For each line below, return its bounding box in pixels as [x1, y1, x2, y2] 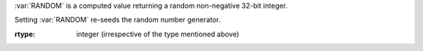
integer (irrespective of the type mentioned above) [76, 29, 240, 39]
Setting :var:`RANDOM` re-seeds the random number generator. [14, 15, 221, 25]
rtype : [14, 29, 35, 39]
